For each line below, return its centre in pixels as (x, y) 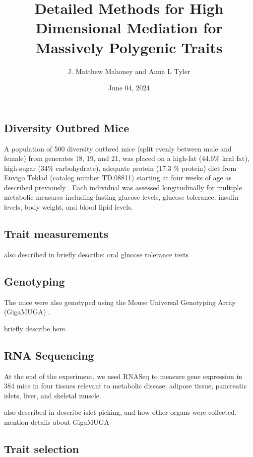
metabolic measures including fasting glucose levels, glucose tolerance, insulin (121, 197)
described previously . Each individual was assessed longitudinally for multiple (123, 187)
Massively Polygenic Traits (129, 47)
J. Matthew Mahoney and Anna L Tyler (129, 71)
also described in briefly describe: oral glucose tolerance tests (96, 254)
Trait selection (42, 449)
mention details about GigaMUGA (57, 422)
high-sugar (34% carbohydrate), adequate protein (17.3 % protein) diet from (120, 168)
